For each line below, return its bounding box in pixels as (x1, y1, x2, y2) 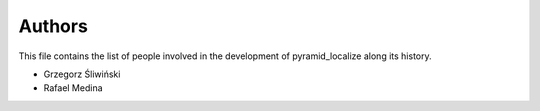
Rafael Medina (43, 82, 104, 94)
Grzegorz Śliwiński (43, 68, 121, 80)
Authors (18, 15, 89, 37)
